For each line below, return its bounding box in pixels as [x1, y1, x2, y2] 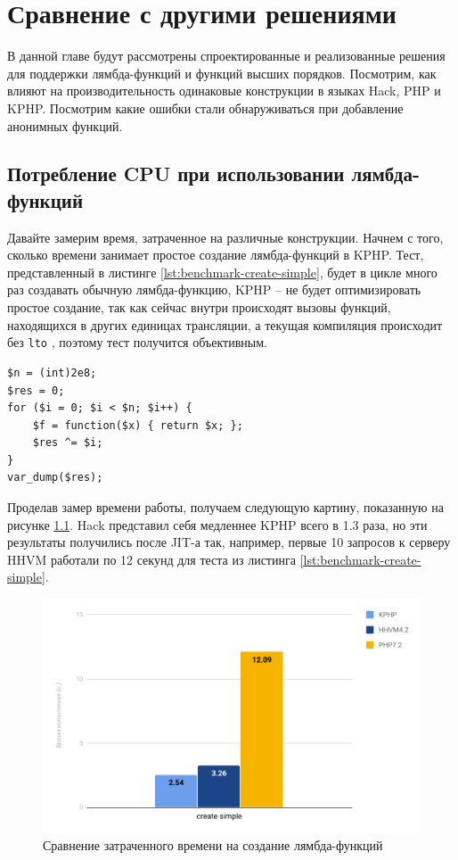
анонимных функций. [7, 116, 123, 135]
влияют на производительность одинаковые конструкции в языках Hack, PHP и [7, 81, 441, 100]
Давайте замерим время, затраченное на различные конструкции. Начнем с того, [7, 227, 444, 246]
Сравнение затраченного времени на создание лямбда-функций [43, 835, 383, 854]
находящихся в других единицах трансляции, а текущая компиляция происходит [7, 315, 443, 334]
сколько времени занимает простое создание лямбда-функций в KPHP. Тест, [7, 245, 424, 264]
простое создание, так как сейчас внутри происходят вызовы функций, [7, 298, 391, 317]
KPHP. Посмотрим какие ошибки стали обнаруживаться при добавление [7, 98, 404, 117]
